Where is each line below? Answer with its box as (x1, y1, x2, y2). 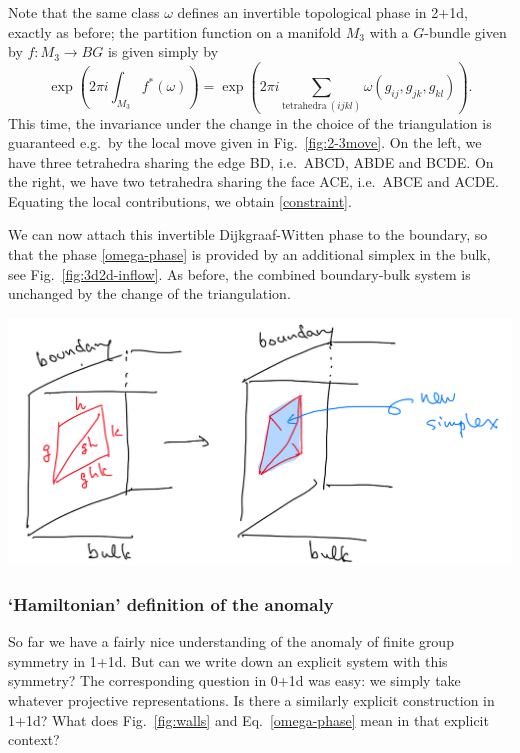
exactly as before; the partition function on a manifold (8, 21, 342, 42)
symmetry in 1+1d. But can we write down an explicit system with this (8, 650, 448, 671)
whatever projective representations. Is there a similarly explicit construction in (8, 690, 495, 710)
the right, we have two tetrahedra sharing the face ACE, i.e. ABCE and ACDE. (8, 171, 499, 192)
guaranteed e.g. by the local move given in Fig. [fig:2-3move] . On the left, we (8, 132, 482, 153)
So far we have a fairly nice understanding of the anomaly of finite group (8, 631, 454, 652)
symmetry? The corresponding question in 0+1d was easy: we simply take (8, 670, 461, 691)
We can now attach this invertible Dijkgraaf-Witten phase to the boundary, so (8, 224, 488, 245)
